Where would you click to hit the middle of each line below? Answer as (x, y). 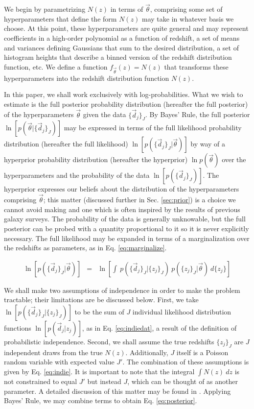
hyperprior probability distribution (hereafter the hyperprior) (96, 159)
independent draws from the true (53, 352)
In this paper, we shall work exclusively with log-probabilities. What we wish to (124, 94)
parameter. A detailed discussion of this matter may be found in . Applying (117, 391)
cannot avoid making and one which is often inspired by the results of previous (122, 209)
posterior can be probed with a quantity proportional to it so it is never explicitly (127, 228)
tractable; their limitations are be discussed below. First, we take (101, 300)
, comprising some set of (186, 9)
